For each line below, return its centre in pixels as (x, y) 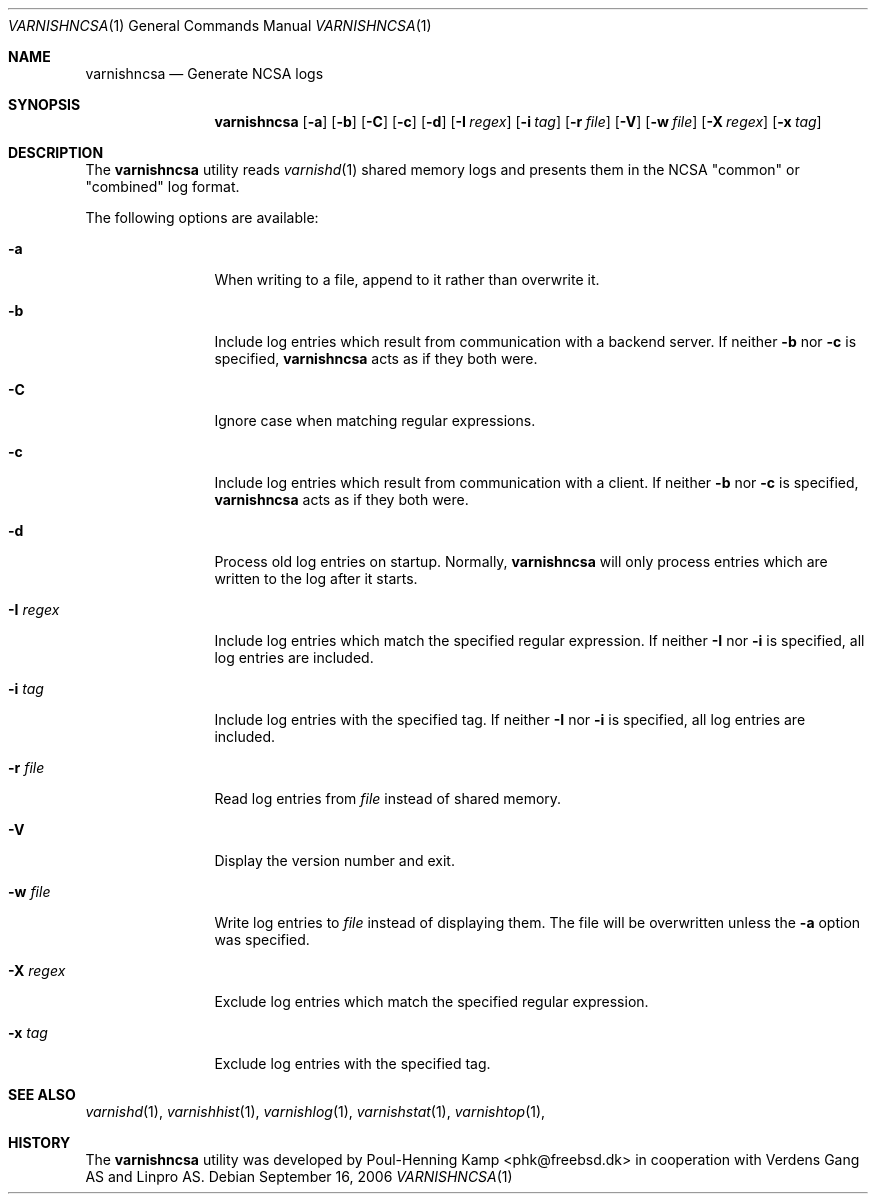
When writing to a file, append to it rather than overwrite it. (407, 279)
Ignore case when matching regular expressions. (375, 420)
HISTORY (39, 1142)
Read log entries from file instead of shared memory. (388, 798)
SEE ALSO (42, 1094)
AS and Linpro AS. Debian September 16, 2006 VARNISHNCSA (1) (299, 1176)
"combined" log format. (162, 186)
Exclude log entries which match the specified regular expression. (431, 1001)
